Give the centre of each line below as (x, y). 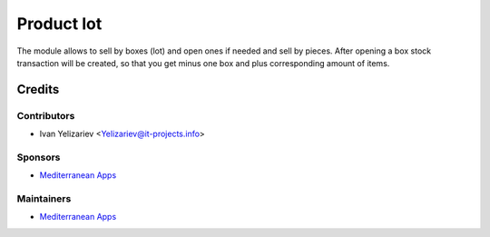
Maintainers (44, 198)
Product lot (59, 24)
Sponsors (39, 157)
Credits (38, 89)
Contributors (46, 115)
